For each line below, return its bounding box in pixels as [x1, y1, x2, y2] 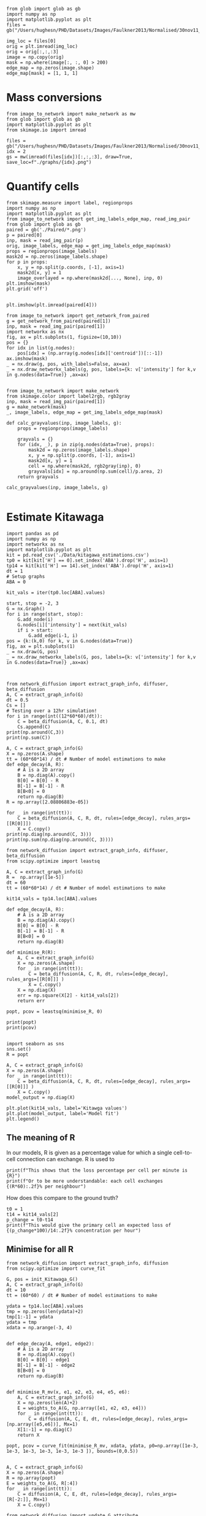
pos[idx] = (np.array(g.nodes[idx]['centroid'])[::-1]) [17, 350, 164, 356]
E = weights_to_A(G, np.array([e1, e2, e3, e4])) [17, 1406, 147, 1412]
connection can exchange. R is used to [16, 1155, 115, 1162]
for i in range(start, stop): [6, 611, 84, 617]
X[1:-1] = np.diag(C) [17, 1427, 72, 1433]
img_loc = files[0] [6, 38, 56, 44]
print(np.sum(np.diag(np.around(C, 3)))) [6, 837, 114, 843]
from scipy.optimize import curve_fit [6, 1266, 105, 1272]
